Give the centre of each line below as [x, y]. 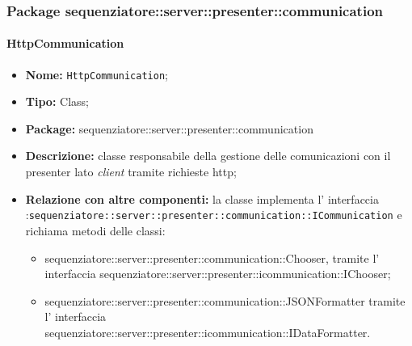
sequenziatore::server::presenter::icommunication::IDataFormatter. [208, 332]
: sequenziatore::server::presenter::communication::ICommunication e [214, 215]
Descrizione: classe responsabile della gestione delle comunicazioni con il [208, 156]
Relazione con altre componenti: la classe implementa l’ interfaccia [202, 198]
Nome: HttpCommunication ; [97, 74]
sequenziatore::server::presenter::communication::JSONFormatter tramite [225, 300]
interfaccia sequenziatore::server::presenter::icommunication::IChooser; [218, 274]
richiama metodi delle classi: [95, 230]
